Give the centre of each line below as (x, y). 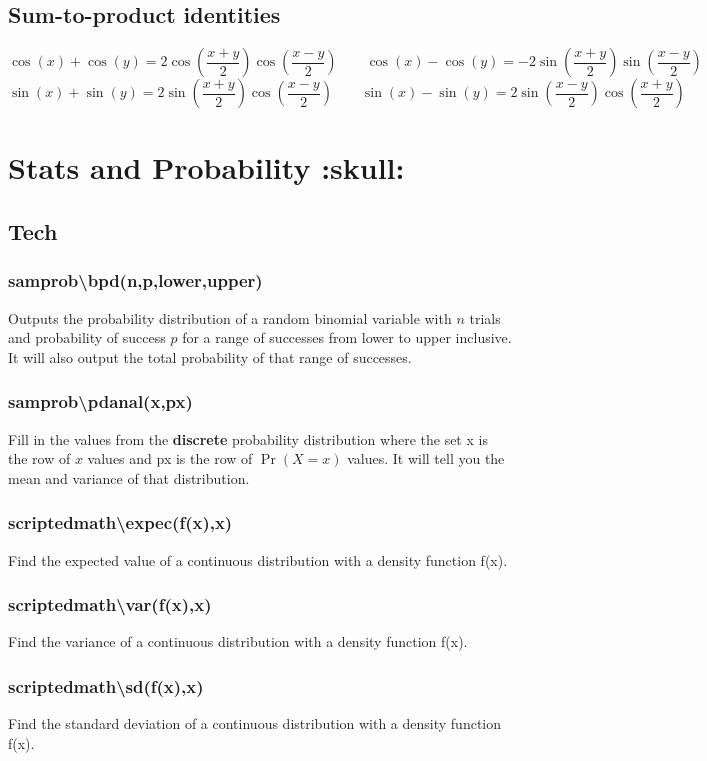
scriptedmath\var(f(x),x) (110, 604)
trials (485, 317)
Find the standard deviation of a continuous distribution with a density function (255, 723)
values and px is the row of (170, 458)
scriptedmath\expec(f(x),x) (120, 522)
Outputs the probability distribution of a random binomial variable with (230, 317)
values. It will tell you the (426, 458)
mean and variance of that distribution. (129, 477)
